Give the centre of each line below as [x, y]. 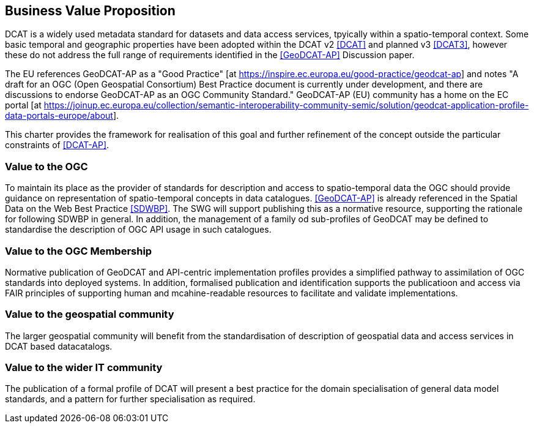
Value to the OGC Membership [79, 251]
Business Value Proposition [90, 11]
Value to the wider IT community [84, 368]
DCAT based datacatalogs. [59, 346]
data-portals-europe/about [59, 116]
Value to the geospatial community [90, 314]
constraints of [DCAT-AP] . [57, 145]
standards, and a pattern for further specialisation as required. [130, 399]
